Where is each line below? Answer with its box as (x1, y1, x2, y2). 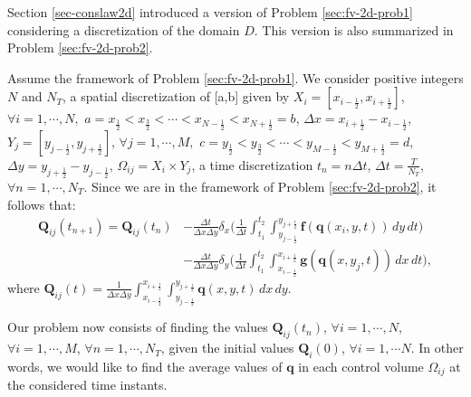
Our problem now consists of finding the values (7, 317, 268, 336)
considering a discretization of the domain (7, 20, 240, 39)
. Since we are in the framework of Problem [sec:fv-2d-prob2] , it (83, 176, 437, 195)
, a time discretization (191, 155, 313, 174)
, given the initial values (160, 338, 294, 357)
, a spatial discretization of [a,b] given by (62, 87, 290, 106)
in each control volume (298, 356, 424, 375)
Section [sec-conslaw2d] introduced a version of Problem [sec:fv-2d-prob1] (7, 3, 413, 21)
